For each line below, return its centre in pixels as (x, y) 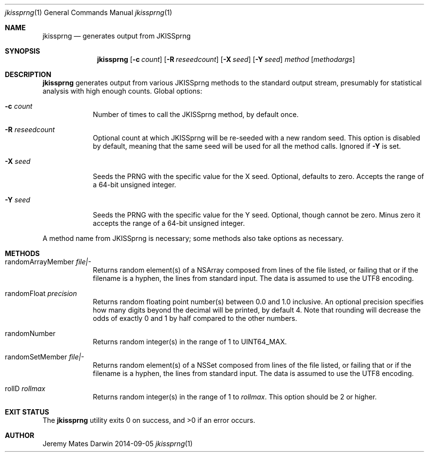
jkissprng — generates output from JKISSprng (117, 36)
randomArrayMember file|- (48, 262)
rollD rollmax (25, 388)
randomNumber (30, 333)
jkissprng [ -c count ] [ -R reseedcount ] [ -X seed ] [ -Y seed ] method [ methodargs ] (226, 59)
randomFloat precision (41, 293)
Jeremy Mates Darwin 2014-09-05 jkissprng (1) (118, 444)
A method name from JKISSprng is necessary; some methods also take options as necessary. (193, 238)
